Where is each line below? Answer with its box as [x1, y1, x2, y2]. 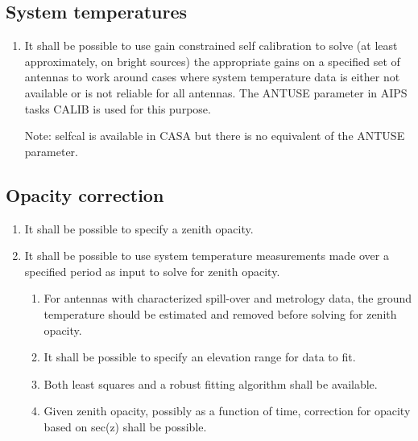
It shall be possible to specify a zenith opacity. [24, 220, 254, 237]
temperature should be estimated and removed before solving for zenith [43, 305, 397, 322]
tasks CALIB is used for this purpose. [24, 100, 211, 117]
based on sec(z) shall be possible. [43, 418, 207, 435]
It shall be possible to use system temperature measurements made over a [24, 247, 389, 264]
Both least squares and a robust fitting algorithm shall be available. [43, 375, 378, 392]
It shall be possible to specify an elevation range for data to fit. [43, 348, 356, 365]
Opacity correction [6, 182, 164, 207]
